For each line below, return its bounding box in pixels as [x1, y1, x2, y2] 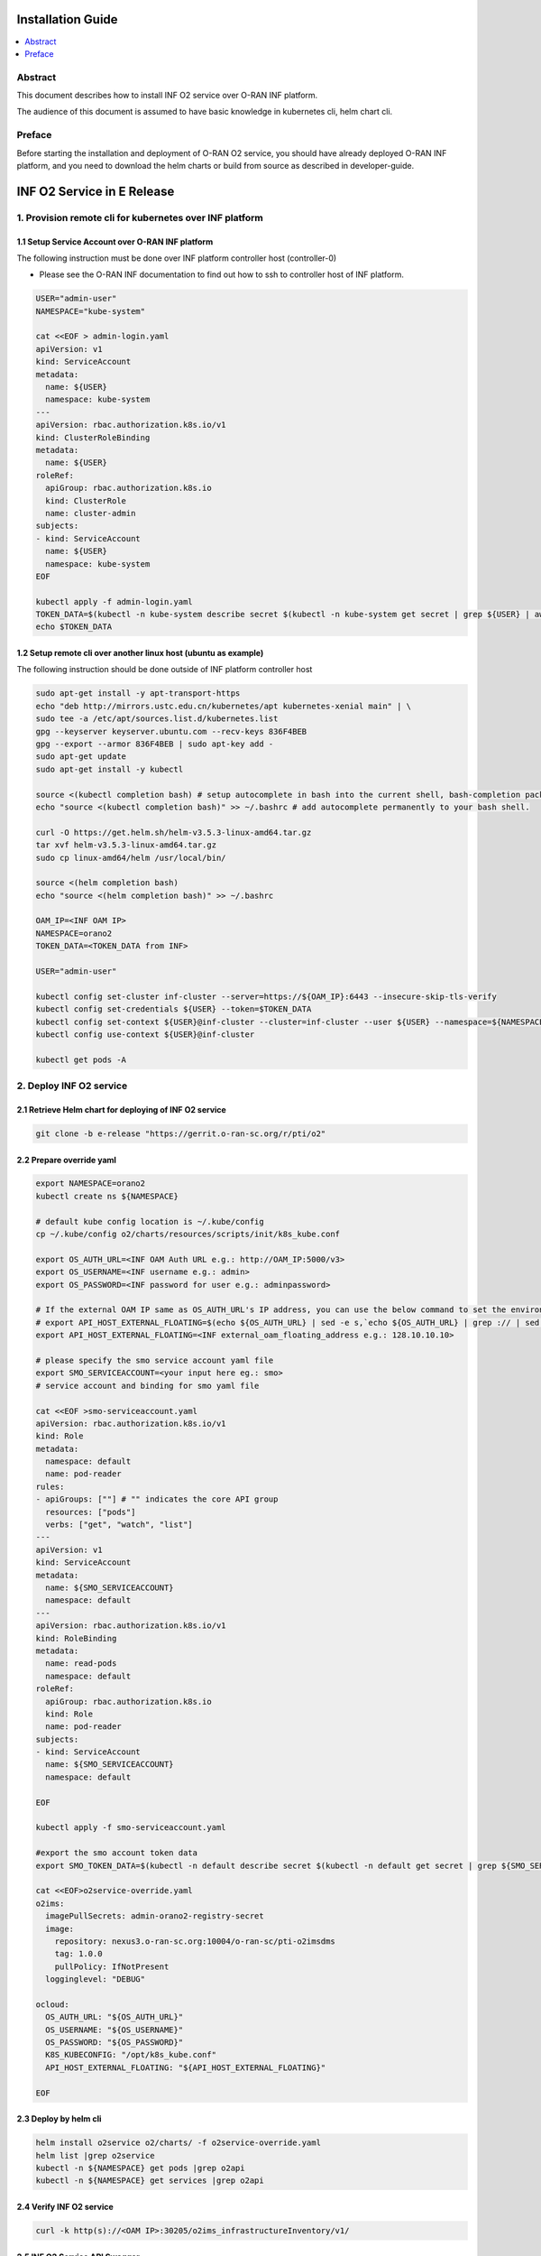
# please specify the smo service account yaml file [35, 1355, 274, 1365]
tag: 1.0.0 [54, 1949, 103, 1959]
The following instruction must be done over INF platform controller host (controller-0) [16, 253, 337, 264]
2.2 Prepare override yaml [16, 1154, 117, 1165]
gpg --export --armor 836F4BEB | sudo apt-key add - [35, 739, 274, 749]
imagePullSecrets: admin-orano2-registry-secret [45, 1911, 265, 1921]
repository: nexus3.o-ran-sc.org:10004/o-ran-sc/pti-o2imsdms [54, 1936, 335, 1946]
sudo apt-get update [35, 752, 126, 762]
